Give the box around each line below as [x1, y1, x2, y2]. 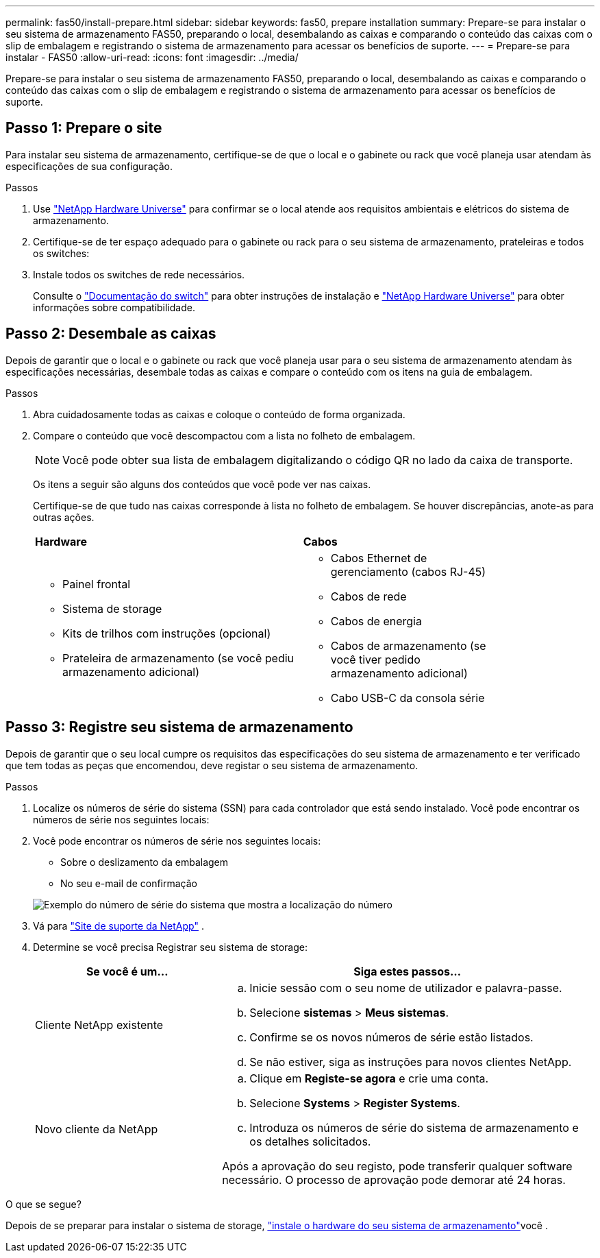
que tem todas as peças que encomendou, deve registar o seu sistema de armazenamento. [5, 759, 418, 771]
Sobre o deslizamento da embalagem [60, 856, 229, 868]
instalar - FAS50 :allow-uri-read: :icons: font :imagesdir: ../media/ [5, 51, 299, 63]
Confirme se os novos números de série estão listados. [249, 1030, 534, 1044]
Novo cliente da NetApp [35, 1122, 158, 1136]
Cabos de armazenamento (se [330, 638, 486, 653]
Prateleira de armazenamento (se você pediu [62, 651, 295, 665]
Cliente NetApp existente [35, 1017, 164, 1032]
